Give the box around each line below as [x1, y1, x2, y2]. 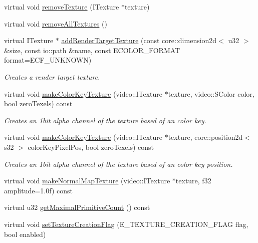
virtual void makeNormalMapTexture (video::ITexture [4, 175, 170, 186]
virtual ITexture [4, 35, 54, 46]
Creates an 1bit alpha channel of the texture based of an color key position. [4, 158, 233, 169]
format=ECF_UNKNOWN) [4, 55, 92, 65]
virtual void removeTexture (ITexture [4, 2, 119, 12]
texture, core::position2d [168, 132, 243, 142]
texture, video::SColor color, [168, 88, 254, 99]
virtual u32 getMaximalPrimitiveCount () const [4, 202, 150, 212]
